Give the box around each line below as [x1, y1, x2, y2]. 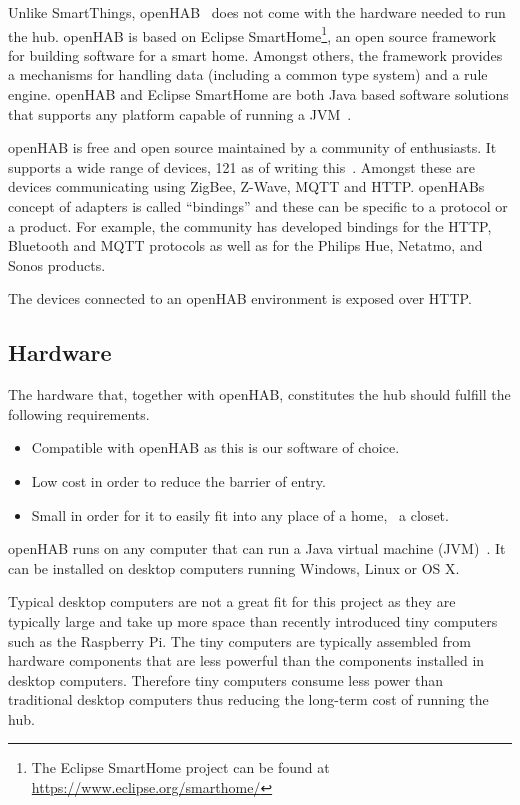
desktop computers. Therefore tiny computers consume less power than [8, 669, 444, 690]
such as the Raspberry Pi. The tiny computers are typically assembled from [8, 630, 472, 651]
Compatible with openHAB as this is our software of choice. [31, 437, 400, 458]
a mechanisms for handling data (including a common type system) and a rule [8, 64, 488, 85]
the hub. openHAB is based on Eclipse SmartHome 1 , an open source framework [8, 22, 497, 46]
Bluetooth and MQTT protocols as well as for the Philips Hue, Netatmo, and [8, 235, 483, 256]
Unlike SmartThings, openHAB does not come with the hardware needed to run [8, 2, 506, 22]
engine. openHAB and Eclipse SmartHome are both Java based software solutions [8, 84, 509, 105]
